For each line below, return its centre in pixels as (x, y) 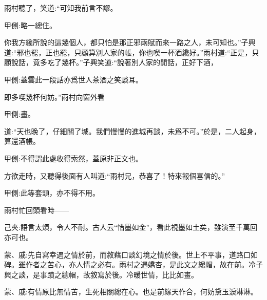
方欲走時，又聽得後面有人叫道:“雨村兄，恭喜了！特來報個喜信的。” (115, 175)
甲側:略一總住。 (30, 25)
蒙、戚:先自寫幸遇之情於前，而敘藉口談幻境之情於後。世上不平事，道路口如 (131, 254)
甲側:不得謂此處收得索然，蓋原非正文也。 (73, 158)
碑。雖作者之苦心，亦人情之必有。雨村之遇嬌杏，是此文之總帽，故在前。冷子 (133, 264)
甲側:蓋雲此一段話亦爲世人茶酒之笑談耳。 (73, 79)
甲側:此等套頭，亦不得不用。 (52, 193)
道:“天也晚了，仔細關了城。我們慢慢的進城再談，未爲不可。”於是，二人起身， (133, 131)
